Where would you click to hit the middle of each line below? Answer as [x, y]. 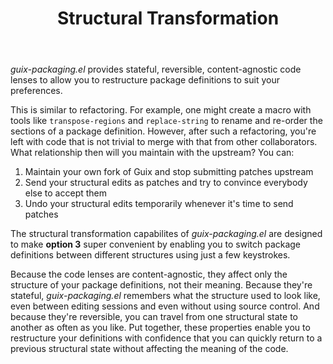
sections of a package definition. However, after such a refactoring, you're [163, 131]
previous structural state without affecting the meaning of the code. [149, 349]
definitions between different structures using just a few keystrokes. [150, 255]
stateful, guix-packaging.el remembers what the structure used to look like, [165, 296]
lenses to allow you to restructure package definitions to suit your [145, 80]
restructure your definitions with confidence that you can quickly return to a [166, 338]
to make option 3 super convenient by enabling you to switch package [156, 244]
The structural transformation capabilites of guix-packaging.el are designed [166, 234]
